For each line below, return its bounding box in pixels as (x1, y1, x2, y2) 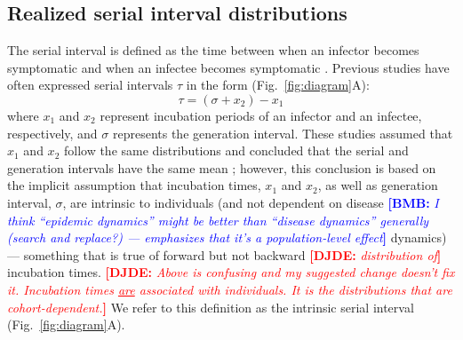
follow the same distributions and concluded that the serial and (63, 141, 409, 160)
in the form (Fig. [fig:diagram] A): (186, 75, 370, 94)
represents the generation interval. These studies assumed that (112, 123, 453, 142)
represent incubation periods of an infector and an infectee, (100, 106, 422, 124)
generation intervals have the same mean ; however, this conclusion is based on (7, 158, 436, 177)
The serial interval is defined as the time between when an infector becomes (7, 41, 419, 59)
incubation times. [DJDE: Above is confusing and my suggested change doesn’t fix (7, 263, 455, 281)
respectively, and (7, 123, 98, 142)
